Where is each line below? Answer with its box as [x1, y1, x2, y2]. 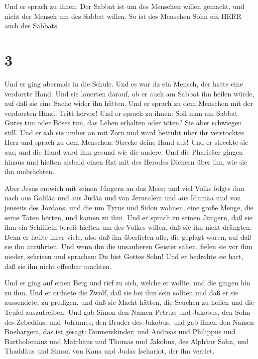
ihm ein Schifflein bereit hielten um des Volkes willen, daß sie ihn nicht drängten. [4, 222, 252, 232]
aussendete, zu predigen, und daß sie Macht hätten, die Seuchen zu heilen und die [4, 297, 255, 307]
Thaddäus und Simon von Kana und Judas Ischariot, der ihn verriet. [4, 346, 215, 356]
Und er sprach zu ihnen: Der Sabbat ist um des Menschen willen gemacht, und [4, 1, 245, 11]
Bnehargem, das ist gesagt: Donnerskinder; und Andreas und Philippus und [4, 326, 236, 337]
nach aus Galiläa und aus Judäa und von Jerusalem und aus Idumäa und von [4, 192, 241, 203]
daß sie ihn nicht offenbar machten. [4, 261, 112, 271]
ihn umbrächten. [4, 166, 55, 177]
